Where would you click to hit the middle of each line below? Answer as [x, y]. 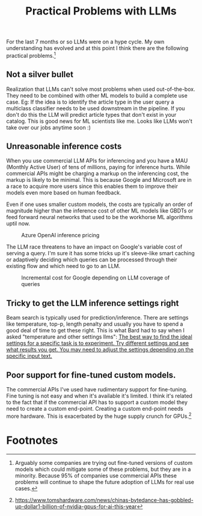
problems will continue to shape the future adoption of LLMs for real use [104, 482]
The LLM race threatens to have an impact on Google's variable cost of [94, 247]
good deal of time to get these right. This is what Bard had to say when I [96, 331]
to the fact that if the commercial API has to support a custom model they [97, 402]
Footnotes [32, 440]
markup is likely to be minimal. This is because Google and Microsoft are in [99, 180]
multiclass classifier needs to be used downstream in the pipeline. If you [96, 108]
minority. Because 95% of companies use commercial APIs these [96, 475]
